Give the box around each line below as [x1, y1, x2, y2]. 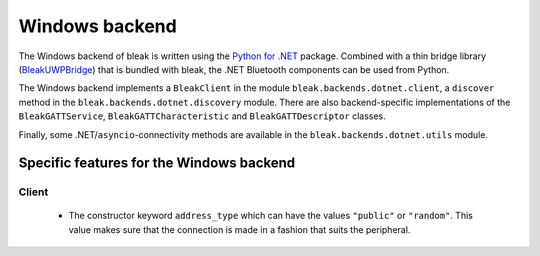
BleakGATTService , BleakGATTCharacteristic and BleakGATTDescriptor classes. [18, 110, 387, 122]
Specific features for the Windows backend [18, 155, 296, 172]
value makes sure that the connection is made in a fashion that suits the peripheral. [68, 223, 411, 235]
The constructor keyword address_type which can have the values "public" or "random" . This [68, 210, 474, 222]
